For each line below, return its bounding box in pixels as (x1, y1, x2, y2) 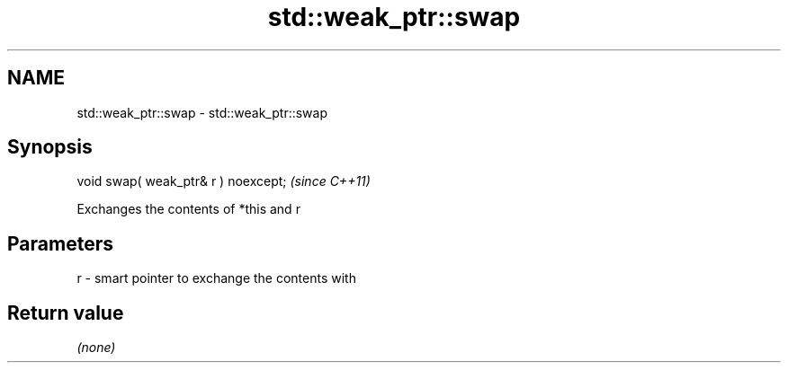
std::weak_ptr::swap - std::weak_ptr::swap (76, 104, 327, 120)
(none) (76, 339, 116, 356)
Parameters (7, 232, 113, 255)
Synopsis (7, 136, 93, 159)
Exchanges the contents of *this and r (76, 201, 300, 217)
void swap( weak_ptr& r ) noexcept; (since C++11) (76, 173, 371, 189)
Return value (7, 301, 124, 324)
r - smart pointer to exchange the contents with (76, 270, 356, 286)
